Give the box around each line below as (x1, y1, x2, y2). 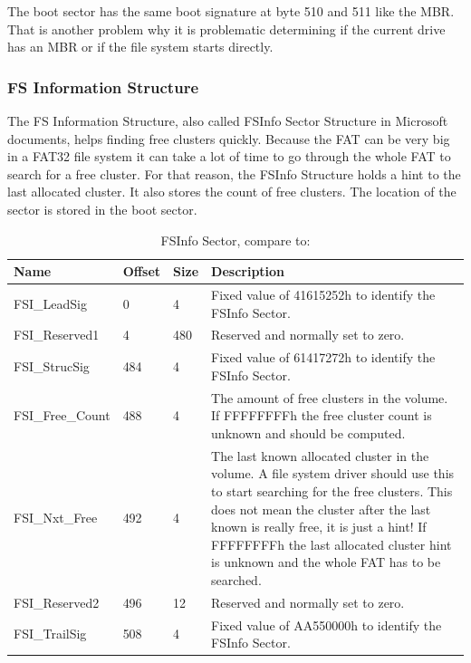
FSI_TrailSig (14, 624, 87, 643)
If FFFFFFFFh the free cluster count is (211, 406, 432, 425)
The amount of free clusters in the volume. (211, 388, 448, 407)
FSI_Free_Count (14, 406, 111, 425)
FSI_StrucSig (14, 357, 90, 376)
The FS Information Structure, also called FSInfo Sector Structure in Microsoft (7, 111, 448, 130)
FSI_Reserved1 (14, 325, 100, 344)
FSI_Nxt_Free (14, 508, 98, 527)
